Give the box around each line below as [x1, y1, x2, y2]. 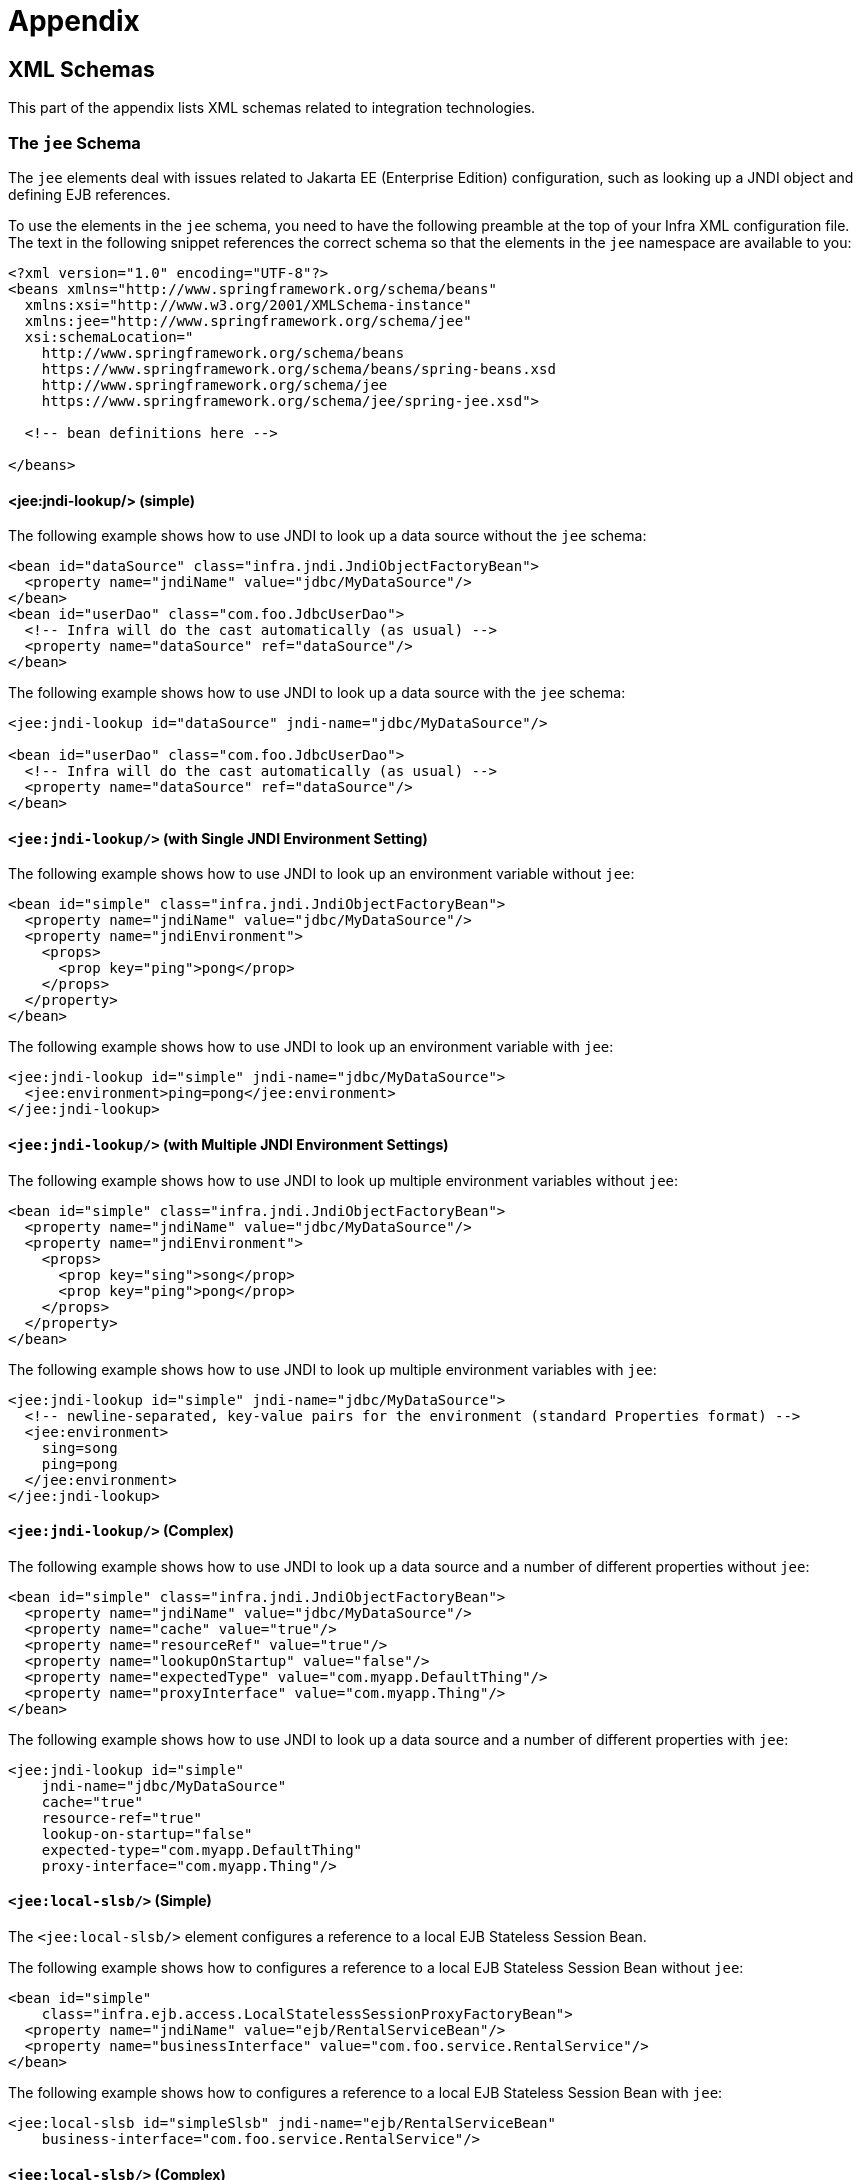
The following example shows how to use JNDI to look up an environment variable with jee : [8, 1038, 614, 1056]
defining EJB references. [8, 185, 171, 203]
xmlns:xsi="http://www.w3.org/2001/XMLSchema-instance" [24, 296, 472, 313]
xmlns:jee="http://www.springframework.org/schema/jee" [24, 312, 472, 329]
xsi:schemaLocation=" [24, 328, 194, 345]
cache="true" [41, 1793, 143, 1810]
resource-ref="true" [41, 1809, 202, 1826]
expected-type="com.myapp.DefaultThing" [41, 1841, 363, 1858]
